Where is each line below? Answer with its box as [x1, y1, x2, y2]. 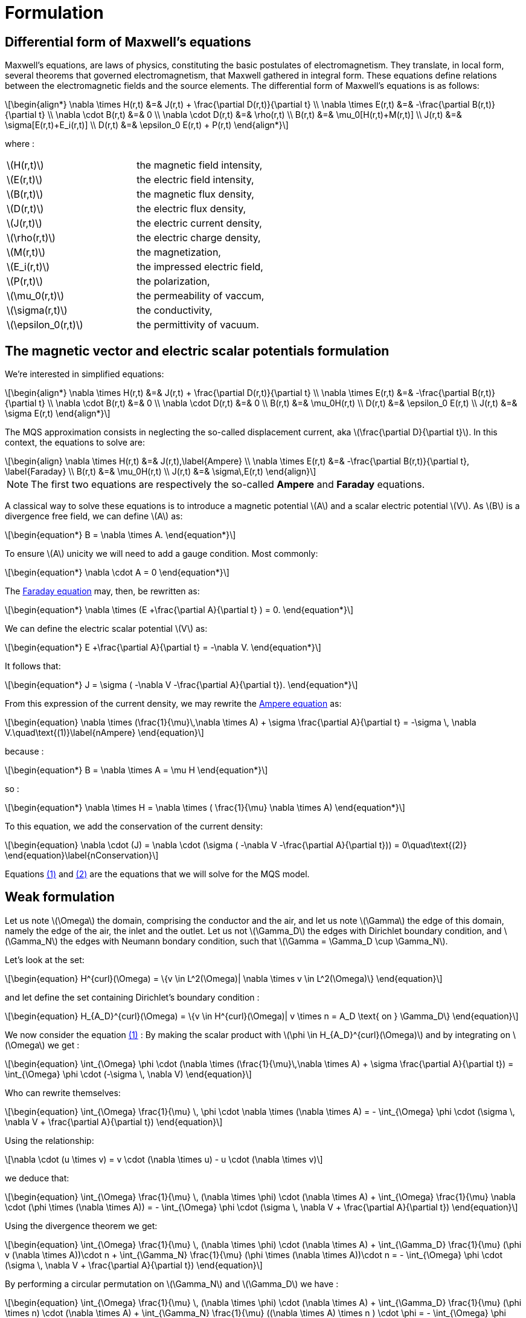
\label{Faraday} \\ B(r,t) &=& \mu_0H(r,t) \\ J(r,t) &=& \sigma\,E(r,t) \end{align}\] [5, 466, 316, 477]
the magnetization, [136, 246, 221, 259]
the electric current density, [136, 217, 262, 230]
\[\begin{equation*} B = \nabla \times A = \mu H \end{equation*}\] [5, 765, 268, 776]
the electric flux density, [136, 203, 246, 215]
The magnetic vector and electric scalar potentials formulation [5, 343, 390, 359]
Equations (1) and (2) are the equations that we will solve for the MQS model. [5, 869, 310, 880]
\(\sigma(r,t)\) [7, 304, 68, 317]
